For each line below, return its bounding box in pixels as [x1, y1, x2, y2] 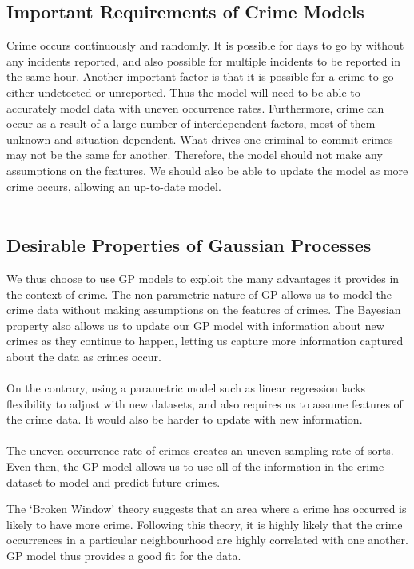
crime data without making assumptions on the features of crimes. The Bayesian [6, 301, 401, 318]
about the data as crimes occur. [6, 348, 161, 364]
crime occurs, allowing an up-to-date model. [6, 177, 221, 194]
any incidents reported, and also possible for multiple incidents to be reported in [6, 52, 400, 69]
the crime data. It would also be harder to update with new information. [6, 411, 363, 428]
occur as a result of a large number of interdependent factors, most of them [6, 115, 376, 132]
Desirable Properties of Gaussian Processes [6, 233, 372, 257]
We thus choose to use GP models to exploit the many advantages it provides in [6, 269, 400, 286]
